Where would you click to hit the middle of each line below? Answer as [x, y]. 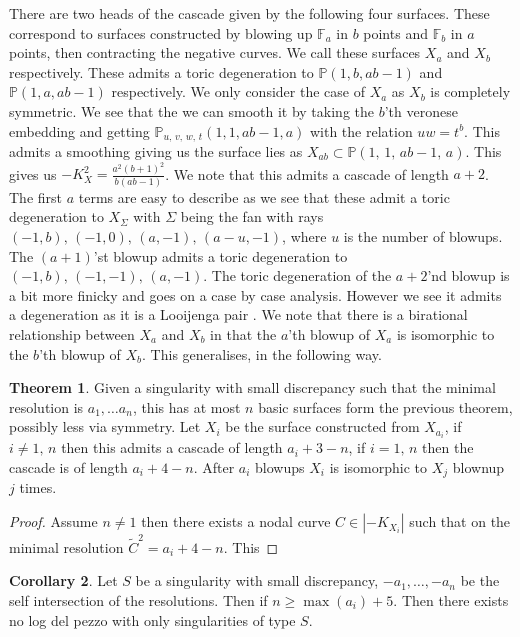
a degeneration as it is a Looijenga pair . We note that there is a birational [238, 314]
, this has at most [186, 406]
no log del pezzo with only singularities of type [152, 619]
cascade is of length [68, 467]
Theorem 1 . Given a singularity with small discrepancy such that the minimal [252, 387]
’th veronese [421, 110]
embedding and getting [79, 130]
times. [38, 487]
